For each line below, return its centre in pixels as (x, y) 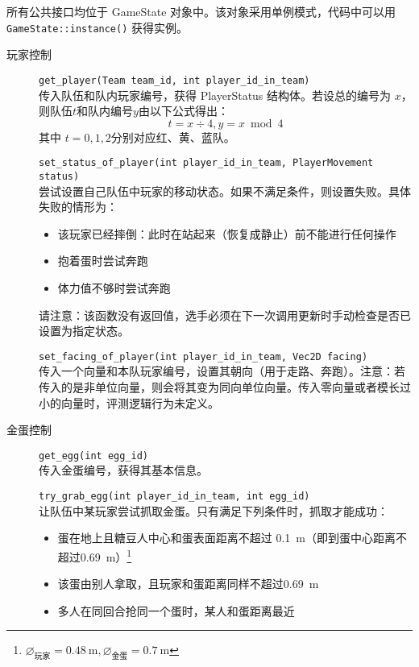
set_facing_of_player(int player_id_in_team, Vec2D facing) (203, 356)
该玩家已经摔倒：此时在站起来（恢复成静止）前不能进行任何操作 (227, 233)
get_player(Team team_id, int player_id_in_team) (174, 80)
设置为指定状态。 (84, 331)
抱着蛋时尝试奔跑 (103, 261)
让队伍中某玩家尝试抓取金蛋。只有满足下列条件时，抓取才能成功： (214, 510)
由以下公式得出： (183, 111)
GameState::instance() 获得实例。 (97, 27)
